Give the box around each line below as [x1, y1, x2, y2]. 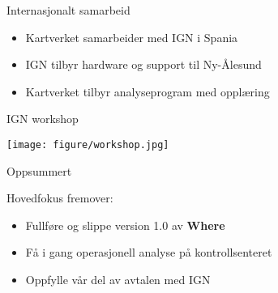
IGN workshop [6, 110, 79, 127]
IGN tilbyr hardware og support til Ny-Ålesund [25, 56, 262, 73]
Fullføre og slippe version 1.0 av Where [25, 216, 225, 233]
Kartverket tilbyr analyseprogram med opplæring [25, 83, 270, 100]
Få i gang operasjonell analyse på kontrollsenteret [25, 244, 272, 261]
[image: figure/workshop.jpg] [6, 138, 169, 151]
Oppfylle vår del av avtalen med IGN [25, 271, 211, 287]
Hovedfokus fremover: [6, 189, 113, 206]
